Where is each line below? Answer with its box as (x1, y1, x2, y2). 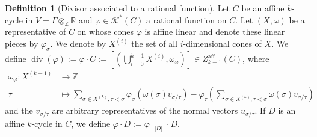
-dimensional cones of (183, 37, 262, 50)
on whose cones (77, 25, 134, 38)
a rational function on (146, 13, 227, 26)
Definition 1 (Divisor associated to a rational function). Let (5, 2, 230, 14)
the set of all (131, 37, 177, 50)
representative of (5, 25, 66, 38)
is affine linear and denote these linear (144, 25, 285, 38)
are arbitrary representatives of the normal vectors (52, 104, 238, 117)
